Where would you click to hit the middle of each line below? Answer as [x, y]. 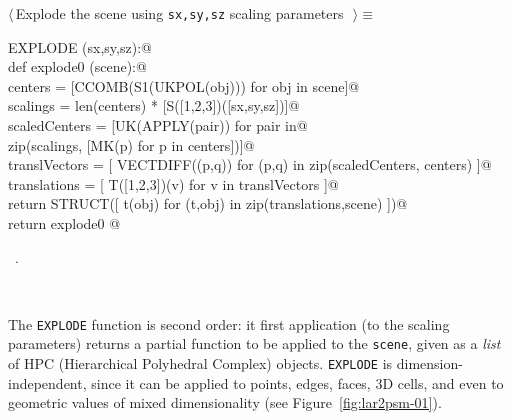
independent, [47, 382]
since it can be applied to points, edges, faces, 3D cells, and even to [297, 382]
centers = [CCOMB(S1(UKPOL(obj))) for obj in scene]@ [184, 85]
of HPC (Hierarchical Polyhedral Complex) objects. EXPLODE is [200, 363]
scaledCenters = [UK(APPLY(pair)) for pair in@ [158, 125]
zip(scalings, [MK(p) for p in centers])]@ [131, 144]
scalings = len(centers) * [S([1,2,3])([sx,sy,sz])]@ [154, 105]
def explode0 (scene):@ [77, 66]
